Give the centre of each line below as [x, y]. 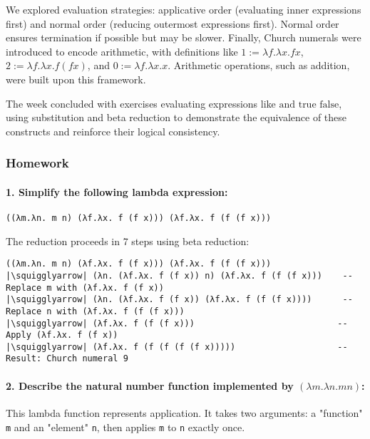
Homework [37, 163]
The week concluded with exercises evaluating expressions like [141, 103]
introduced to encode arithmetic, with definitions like [122, 51]
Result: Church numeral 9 [67, 359]
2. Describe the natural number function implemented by [150, 385]
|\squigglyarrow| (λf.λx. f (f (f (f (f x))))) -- [177, 347]
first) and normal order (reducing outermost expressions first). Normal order [173, 23]
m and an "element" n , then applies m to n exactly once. [125, 427]
